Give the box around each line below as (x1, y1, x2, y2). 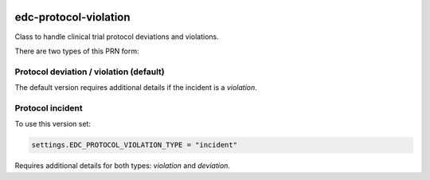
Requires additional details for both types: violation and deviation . (14, 161, 231, 170)
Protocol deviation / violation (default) (14, 66, 165, 77)
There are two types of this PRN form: (14, 46, 139, 56)
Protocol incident (14, 102, 83, 113)
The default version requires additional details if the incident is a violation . (14, 83, 258, 92)
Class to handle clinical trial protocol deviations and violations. (14, 32, 219, 41)
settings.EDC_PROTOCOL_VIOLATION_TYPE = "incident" (31, 140, 238, 150)
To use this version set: (14, 119, 92, 129)
